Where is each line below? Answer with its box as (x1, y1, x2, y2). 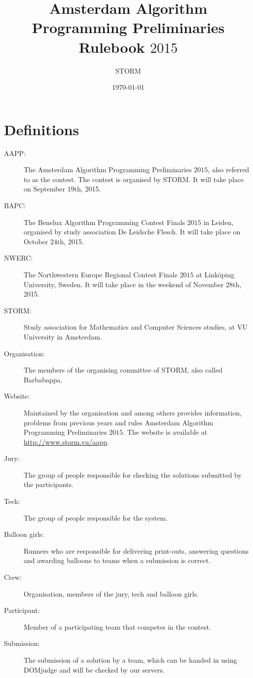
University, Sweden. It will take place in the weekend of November (24, 279, 224, 289)
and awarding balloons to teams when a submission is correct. (24, 555, 211, 565)
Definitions (4, 119, 79, 139)
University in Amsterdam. (24, 331, 102, 341)
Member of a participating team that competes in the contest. (24, 621, 211, 632)
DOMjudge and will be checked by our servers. (24, 664, 165, 675)
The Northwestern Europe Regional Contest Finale (24, 269, 178, 279)
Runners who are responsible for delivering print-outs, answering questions (24, 545, 249, 556)
